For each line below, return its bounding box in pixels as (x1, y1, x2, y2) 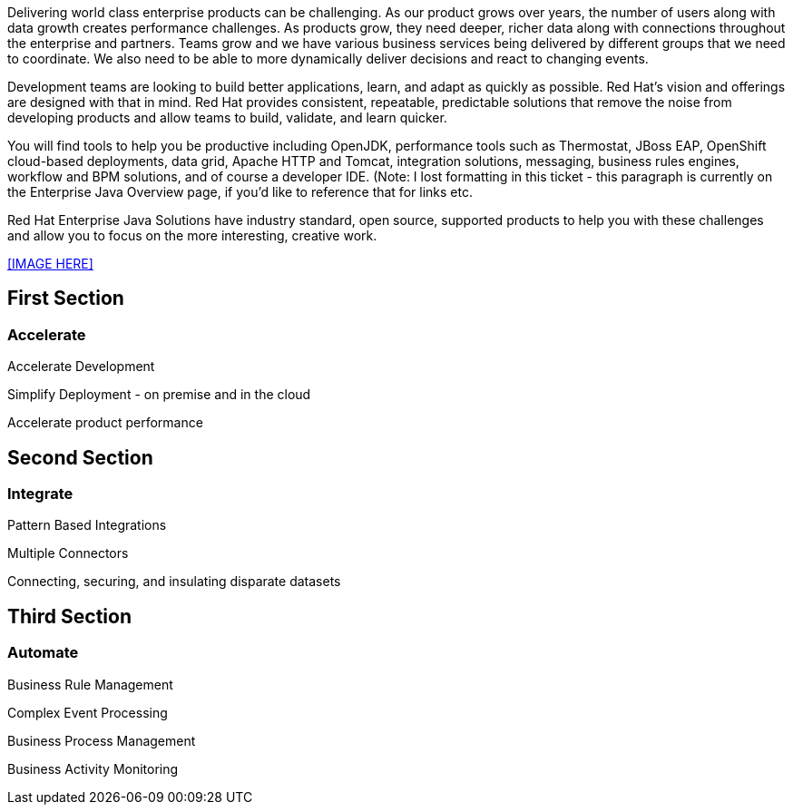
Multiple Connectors (7, 545, 129, 562)
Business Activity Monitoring (7, 760, 179, 777)
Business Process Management (7, 732, 196, 748)
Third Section (7, 604, 132, 628)
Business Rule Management (7, 676, 173, 692)
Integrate (7, 484, 73, 504)
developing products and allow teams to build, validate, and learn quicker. (7, 110, 447, 125)
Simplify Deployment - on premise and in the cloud (7, 386, 311, 403)
